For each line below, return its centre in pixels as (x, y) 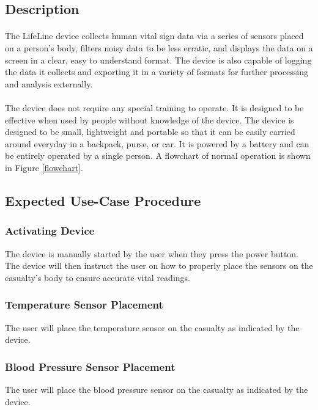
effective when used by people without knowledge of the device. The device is (150, 119)
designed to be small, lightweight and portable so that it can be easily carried (150, 132)
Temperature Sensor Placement (84, 305)
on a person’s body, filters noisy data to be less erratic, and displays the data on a (159, 47)
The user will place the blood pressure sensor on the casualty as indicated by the (157, 389)
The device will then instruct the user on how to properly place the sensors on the (159, 265)
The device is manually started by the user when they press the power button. (152, 253)
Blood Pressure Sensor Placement (90, 366)
